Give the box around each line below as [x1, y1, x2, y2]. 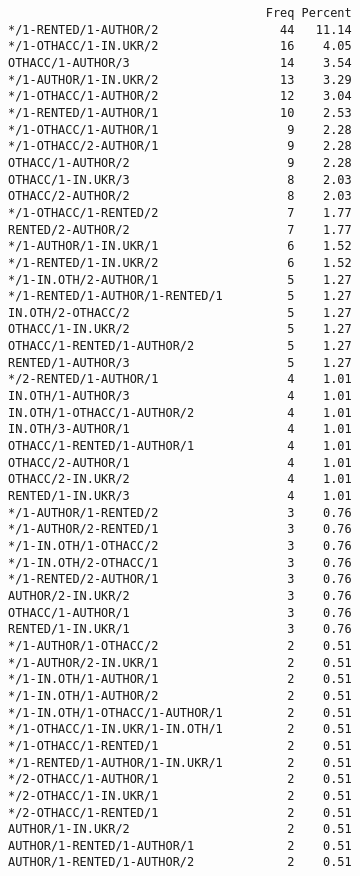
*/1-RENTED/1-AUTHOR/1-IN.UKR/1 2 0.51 [8, 755, 352, 770]
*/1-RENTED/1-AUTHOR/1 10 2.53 [8, 105, 352, 120]
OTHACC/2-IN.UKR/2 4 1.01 [8, 472, 352, 487]
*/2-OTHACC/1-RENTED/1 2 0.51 [8, 805, 352, 820]
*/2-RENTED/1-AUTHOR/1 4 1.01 [8, 372, 352, 387]
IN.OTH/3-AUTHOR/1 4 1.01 [8, 422, 352, 437]
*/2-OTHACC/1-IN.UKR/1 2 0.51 [8, 788, 352, 803]
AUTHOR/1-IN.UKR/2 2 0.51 [8, 822, 352, 837]
